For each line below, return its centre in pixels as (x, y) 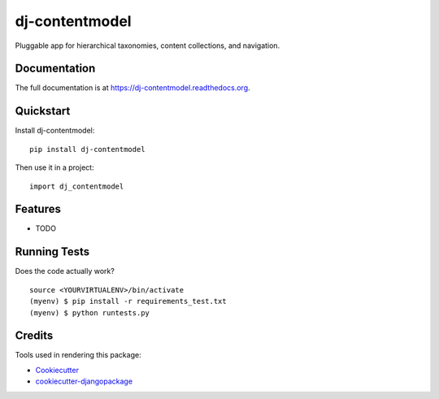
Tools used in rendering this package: (78, 355)
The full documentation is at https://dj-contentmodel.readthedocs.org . (133, 88)
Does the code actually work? (65, 271)
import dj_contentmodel (77, 186)
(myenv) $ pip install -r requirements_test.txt (128, 301)
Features (38, 209)
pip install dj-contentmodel (87, 149)
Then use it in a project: (54, 167)
